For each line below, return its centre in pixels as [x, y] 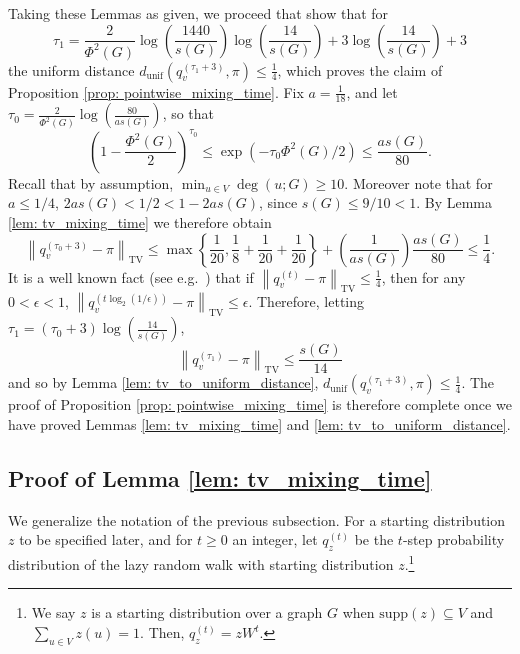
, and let [372, 91]
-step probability [453, 539]
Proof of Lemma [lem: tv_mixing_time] [220, 478]
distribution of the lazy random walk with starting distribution [201, 563]
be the [374, 539]
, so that [188, 113]
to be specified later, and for [106, 539]
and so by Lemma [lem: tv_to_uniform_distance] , [163, 382]
